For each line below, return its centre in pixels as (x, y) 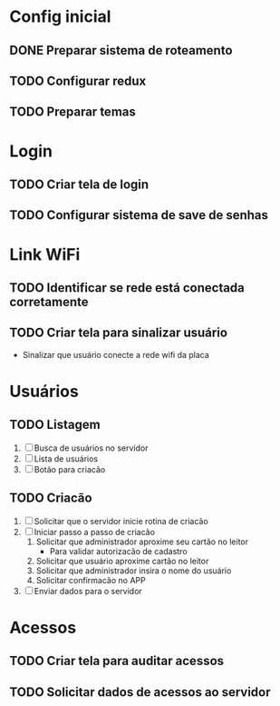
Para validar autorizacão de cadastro (118, 551)
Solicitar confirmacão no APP (91, 580)
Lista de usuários (66, 458)
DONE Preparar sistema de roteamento (121, 50)
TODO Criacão (51, 498)
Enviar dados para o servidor (88, 591)
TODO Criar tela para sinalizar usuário (119, 333)
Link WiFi (45, 254)
